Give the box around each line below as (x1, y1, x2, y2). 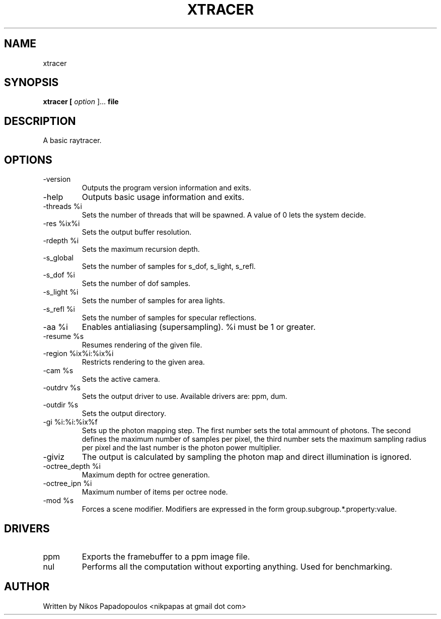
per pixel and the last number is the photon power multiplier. (82, 443, 281, 452)
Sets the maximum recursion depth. (82, 245, 200, 254)
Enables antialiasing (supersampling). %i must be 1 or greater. (82, 322, 316, 332)
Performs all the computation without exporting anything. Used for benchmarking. (82, 561, 393, 572)
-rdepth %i (43, 236, 79, 245)
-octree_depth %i (43, 462, 101, 471)
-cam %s (43, 366, 73, 375)
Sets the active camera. (82, 375, 160, 384)
